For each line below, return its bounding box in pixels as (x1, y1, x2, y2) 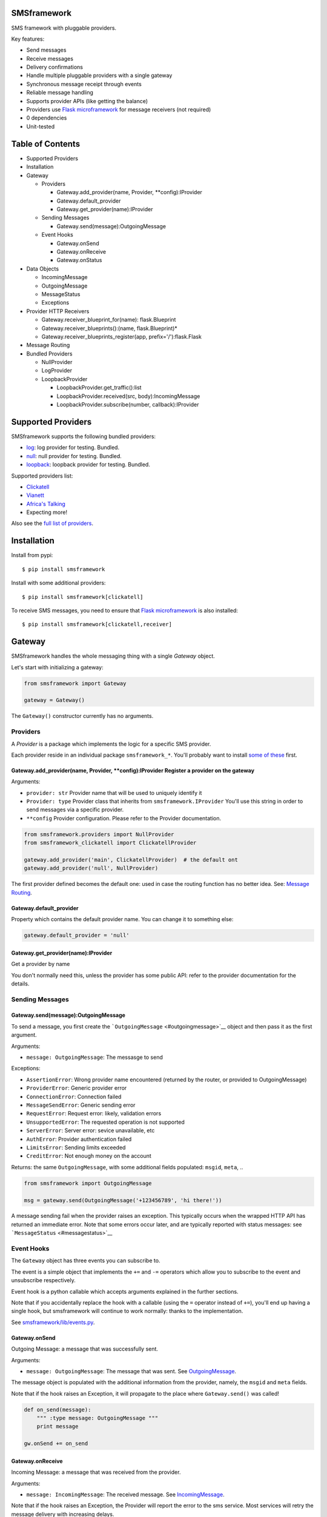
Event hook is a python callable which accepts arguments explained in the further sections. (11, 1288, 239, 1295)
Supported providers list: (11, 472, 73, 479)
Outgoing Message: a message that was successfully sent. (11, 1345, 159, 1353)
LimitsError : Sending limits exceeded (26, 1144, 126, 1151)
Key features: (11, 35, 45, 42)
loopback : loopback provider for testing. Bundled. (26, 461, 151, 468)
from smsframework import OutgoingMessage (24, 1180, 152, 1186)
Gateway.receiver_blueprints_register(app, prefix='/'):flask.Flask (41, 333, 202, 340)
